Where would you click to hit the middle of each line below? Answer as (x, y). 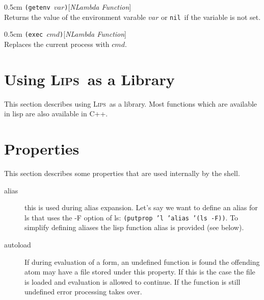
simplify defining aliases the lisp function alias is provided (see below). (134, 227)
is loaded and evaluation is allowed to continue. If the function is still (133, 281)
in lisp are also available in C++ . (56, 114)
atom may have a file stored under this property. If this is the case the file (140, 272)
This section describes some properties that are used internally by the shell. (122, 173)
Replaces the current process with (57, 44)
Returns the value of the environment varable (75, 17)
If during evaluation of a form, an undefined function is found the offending (142, 261)
